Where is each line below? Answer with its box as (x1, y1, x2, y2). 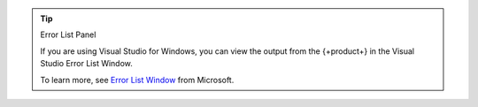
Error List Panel (40, 29, 96, 40)
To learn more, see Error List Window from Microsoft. (40, 74, 235, 85)
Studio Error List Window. (40, 58, 133, 69)
